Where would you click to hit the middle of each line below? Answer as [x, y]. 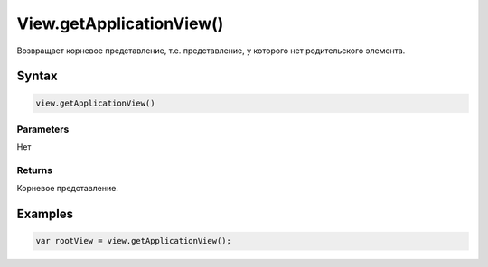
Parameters [43, 129]
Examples [45, 214]
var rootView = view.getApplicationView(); [134, 241]
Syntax [37, 76]
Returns [35, 170]
